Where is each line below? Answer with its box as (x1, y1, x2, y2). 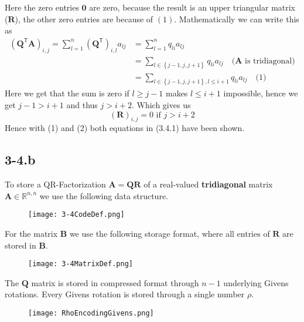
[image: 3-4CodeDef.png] (28, 210, 125, 219)
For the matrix (5, 227, 58, 240)
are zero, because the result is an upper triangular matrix (89, 1, 296, 13)
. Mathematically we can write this (174, 12, 299, 25)
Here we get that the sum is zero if (5, 87, 129, 99)
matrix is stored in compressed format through (31, 276, 199, 289)
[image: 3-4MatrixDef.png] (28, 260, 133, 269)
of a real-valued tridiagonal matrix (144, 178, 273, 190)
